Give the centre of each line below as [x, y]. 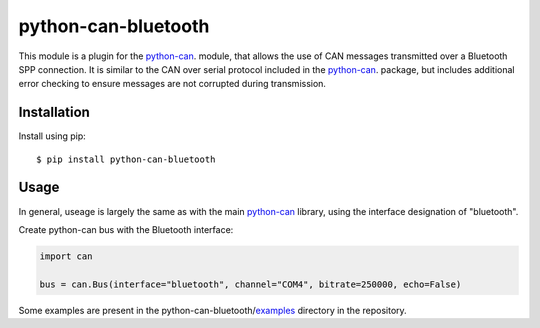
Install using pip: [52, 136]
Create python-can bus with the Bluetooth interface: [126, 229]
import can [66, 256]
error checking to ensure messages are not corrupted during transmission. [172, 84]
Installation [54, 112]
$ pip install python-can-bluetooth [126, 159]
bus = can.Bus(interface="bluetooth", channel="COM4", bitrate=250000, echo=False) [250, 284]
